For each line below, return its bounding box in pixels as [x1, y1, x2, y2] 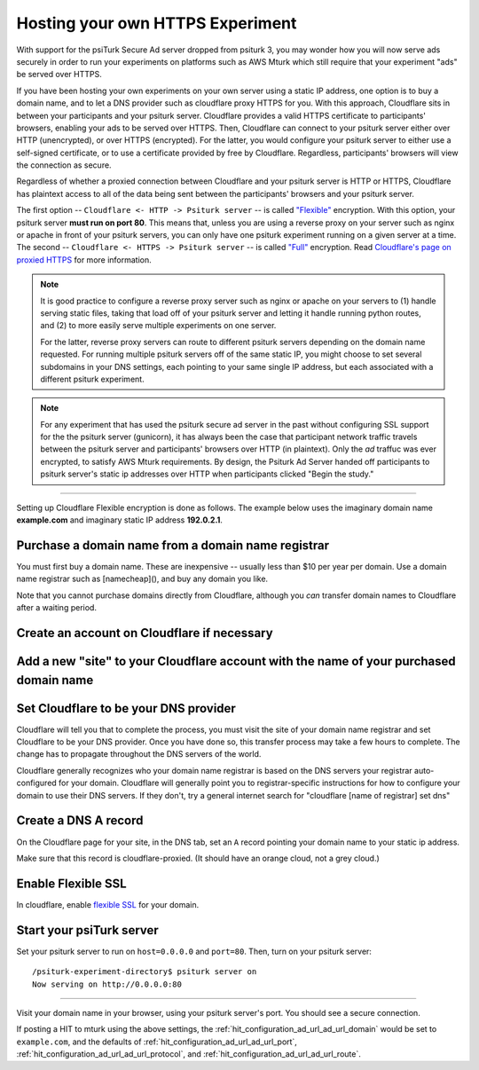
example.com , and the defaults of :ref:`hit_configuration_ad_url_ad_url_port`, [16, 1036, 297, 1047]
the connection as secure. [16, 160, 112, 170]
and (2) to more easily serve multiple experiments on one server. [40, 320, 277, 331]
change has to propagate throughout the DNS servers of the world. [16, 749, 262, 759]
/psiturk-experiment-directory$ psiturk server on [32, 967, 257, 977]
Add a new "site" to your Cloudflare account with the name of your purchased [16, 653, 456, 669]
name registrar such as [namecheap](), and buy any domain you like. [16, 573, 269, 585]
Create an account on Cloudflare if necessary [16, 625, 274, 641]
